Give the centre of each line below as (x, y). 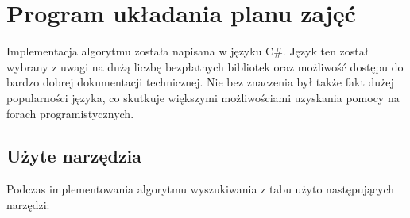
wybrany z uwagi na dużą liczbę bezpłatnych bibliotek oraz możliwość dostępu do (205, 66)
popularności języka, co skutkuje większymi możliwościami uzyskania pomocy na (203, 97)
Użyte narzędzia (74, 156)
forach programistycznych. (70, 113)
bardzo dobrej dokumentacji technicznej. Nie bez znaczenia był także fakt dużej (200, 82)
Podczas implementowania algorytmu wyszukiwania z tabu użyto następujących (201, 189)
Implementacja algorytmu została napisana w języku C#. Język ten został (188, 51)
